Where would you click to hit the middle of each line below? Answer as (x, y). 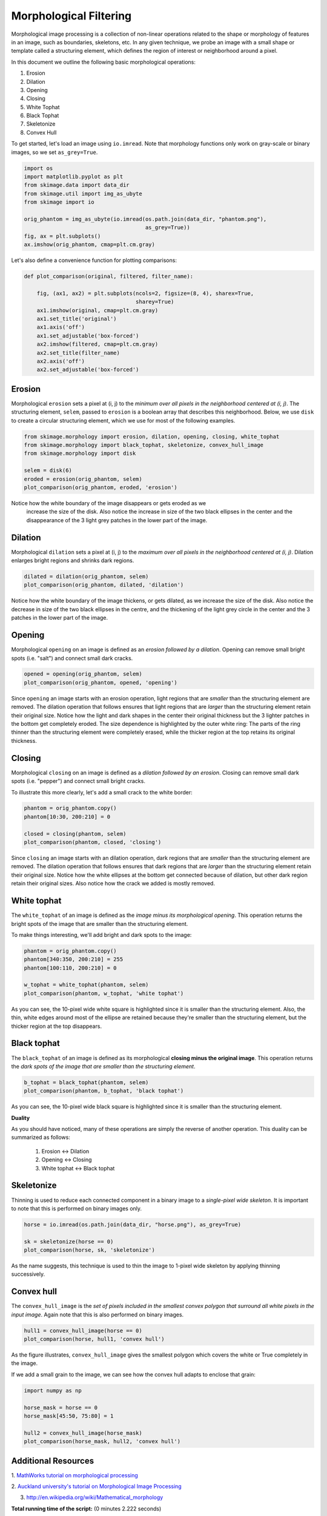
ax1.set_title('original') (77, 319)
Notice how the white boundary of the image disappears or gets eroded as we (109, 503)
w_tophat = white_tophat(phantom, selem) (86, 985)
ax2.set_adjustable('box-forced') (88, 370)
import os (38, 168)
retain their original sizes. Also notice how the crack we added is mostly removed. (113, 884)
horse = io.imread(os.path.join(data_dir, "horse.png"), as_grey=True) (133, 1224)
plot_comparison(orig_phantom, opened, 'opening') (101, 683)
